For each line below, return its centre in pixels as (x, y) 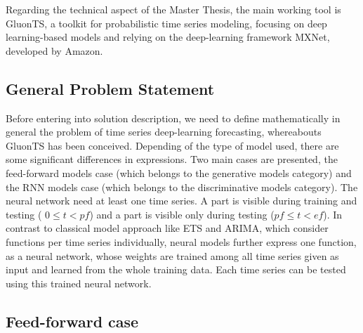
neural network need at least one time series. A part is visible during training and (181, 201)
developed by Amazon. (54, 50)
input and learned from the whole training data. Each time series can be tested (176, 269)
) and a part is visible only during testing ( (182, 214)
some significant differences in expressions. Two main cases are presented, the (172, 159)
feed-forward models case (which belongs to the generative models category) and (179, 172)
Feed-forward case (72, 321)
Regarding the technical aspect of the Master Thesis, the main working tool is (173, 9)
